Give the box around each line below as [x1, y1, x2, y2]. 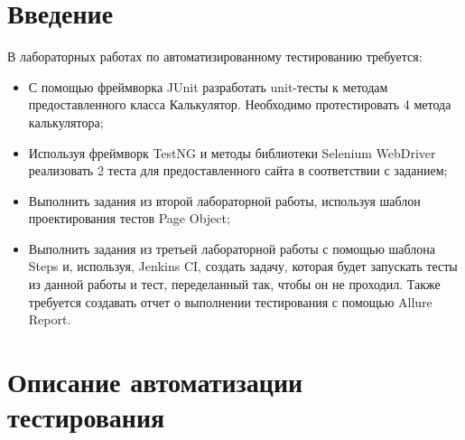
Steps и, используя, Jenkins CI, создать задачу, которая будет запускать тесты [28, 257, 458, 276]
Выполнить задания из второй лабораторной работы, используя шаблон [28, 191, 421, 210]
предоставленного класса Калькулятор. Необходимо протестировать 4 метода [28, 95, 451, 114]
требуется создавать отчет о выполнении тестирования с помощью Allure [28, 292, 432, 311]
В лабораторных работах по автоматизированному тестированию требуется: [7, 47, 423, 66]
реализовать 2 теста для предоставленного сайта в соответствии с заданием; [28, 161, 448, 180]
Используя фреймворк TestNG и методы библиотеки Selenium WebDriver [28, 143, 436, 162]
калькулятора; [28, 112, 104, 131]
